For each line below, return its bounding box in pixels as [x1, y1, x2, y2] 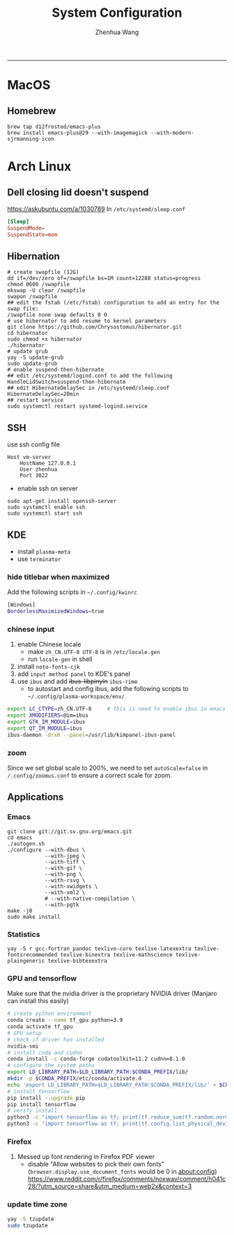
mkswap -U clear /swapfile [7, 287, 86, 294]
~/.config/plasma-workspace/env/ [27, 693, 125, 701]
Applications [7, 791, 64, 803]
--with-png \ [44, 871, 82, 878]
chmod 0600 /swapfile [7, 281, 70, 288]
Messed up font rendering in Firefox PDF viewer [17, 1153, 155, 1161]
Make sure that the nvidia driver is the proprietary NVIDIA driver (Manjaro [7, 989, 217, 997]
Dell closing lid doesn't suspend [7, 186, 149, 198]
